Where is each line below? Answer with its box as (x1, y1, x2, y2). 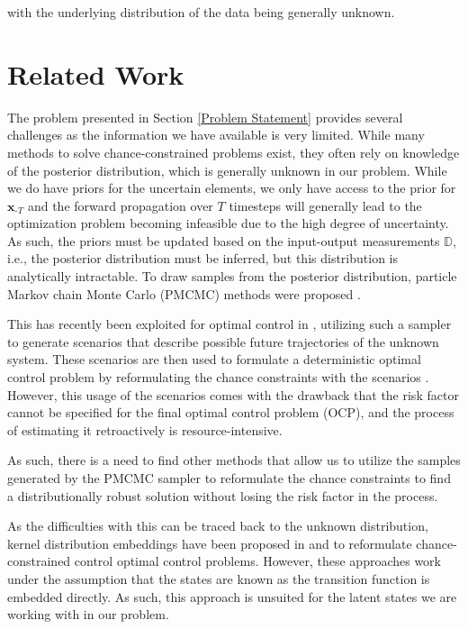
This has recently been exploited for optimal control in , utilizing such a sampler (7, 314, 452, 333)
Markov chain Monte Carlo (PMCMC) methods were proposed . (7, 284, 361, 303)
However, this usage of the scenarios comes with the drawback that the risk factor (7, 385, 459, 404)
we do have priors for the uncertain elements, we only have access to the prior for (7, 178, 456, 197)
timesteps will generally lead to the (229, 196, 422, 214)
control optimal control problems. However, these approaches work (74, 552, 442, 570)
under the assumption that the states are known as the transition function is (7, 569, 430, 588)
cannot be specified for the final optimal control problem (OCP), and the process (7, 403, 454, 422)
